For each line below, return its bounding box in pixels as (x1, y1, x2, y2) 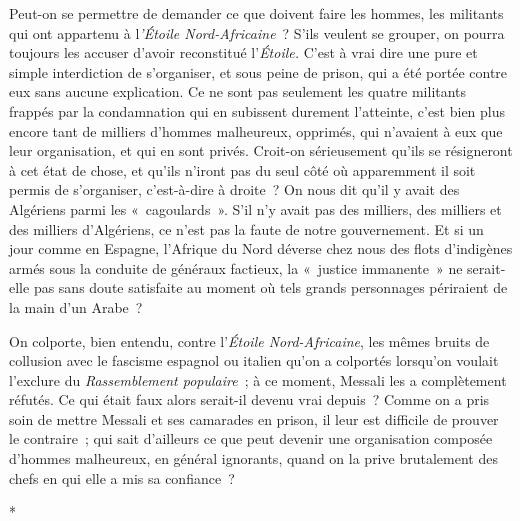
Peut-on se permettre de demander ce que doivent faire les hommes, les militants (9, 3, 504, 23)
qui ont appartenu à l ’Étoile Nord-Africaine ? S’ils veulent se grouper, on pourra (9, 22, 505, 43)
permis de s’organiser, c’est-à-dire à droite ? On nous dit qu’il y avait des (9, 179, 460, 200)
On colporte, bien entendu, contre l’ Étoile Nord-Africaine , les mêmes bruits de (9, 330, 490, 351)
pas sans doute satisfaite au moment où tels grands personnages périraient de (33, 277, 508, 298)
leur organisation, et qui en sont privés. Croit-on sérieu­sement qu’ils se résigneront (9, 140, 513, 161)
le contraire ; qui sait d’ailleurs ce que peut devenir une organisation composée (9, 428, 493, 449)
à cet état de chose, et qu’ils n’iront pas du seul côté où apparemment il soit (9, 159, 476, 180)
